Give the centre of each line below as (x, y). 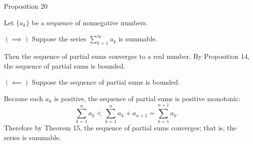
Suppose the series (59, 39)
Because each (24, 98)
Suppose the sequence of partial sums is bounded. (106, 82)
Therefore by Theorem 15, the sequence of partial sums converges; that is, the (120, 128)
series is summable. (32, 137)
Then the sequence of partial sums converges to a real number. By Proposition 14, (127, 56)
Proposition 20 (26, 6)
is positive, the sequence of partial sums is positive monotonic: (147, 98)
